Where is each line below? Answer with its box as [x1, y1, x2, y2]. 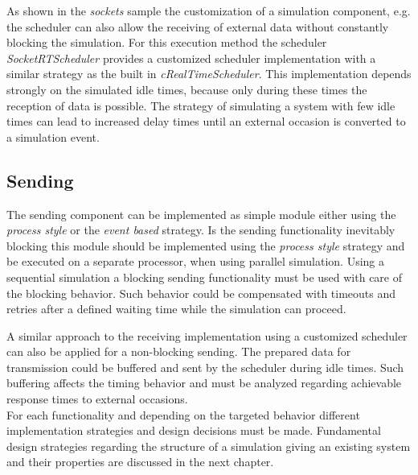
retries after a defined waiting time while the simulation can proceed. [6, 300, 346, 317]
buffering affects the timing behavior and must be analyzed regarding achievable [6, 374, 402, 391]
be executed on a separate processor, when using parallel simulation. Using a [6, 253, 384, 270]
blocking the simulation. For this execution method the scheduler [6, 34, 327, 51]
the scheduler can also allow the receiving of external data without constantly [6, 18, 389, 35]
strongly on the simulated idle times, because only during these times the [6, 81, 367, 97]
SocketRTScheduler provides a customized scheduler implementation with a [6, 49, 376, 66]
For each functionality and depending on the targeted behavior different [6, 406, 360, 423]
